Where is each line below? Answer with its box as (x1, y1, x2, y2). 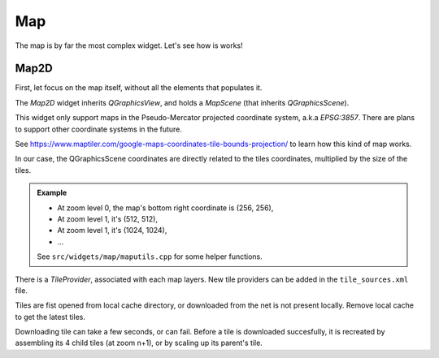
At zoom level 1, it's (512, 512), (57, 214, 159, 223)
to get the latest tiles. (15, 312, 85, 321)
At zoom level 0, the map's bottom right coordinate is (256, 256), (57, 203, 274, 213)
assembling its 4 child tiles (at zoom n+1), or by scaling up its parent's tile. (15, 338, 263, 348)
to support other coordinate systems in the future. (15, 124, 183, 134)
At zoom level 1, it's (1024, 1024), (57, 226, 167, 235)
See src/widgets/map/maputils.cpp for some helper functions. (37, 252, 263, 261)
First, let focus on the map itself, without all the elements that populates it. (15, 83, 263, 93)
